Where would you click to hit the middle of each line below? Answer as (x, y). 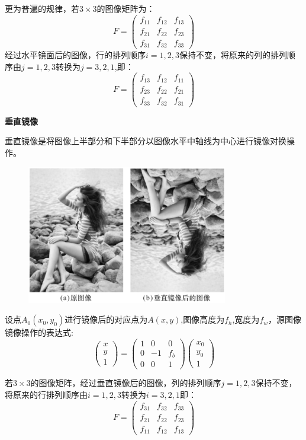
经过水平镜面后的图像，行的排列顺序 (75, 55)
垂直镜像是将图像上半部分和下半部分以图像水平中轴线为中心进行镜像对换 (146, 141)
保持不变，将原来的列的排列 (233, 55)
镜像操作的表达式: (39, 332)
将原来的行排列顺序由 (46, 395)
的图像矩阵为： (126, 8)
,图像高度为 (203, 319)
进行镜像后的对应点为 (106, 319)
